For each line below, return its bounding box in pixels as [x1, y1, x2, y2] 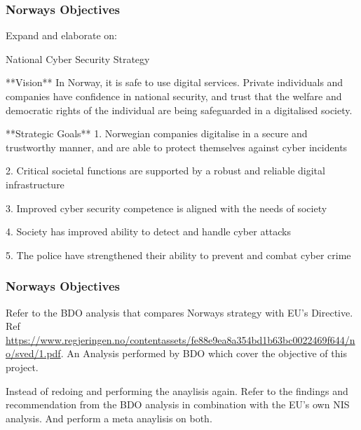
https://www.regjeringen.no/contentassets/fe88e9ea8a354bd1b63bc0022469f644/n [6, 332, 355, 347]
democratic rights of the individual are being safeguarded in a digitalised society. [6, 102, 353, 117]
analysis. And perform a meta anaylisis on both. [6, 410, 212, 425]
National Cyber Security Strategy [6, 51, 150, 66]
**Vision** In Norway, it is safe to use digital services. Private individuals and [6, 75, 343, 90]
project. [6, 359, 39, 374]
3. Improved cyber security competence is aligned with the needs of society [6, 200, 327, 215]
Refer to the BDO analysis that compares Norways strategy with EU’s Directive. [6, 305, 353, 319]
